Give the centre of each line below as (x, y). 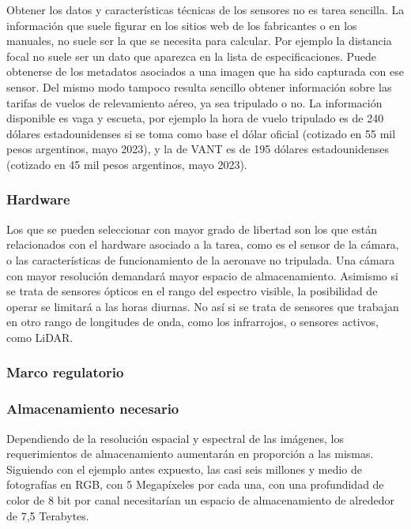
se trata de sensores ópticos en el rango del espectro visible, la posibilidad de (192, 291)
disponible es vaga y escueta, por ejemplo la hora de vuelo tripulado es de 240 (195, 118)
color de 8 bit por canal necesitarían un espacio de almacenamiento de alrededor (201, 499)
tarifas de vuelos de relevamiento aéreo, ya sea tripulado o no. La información (194, 102)
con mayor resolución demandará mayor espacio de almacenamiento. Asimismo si (202, 275)
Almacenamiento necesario (93, 409)
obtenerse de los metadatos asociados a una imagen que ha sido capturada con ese (205, 71)
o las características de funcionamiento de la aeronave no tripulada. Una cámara (201, 259)
